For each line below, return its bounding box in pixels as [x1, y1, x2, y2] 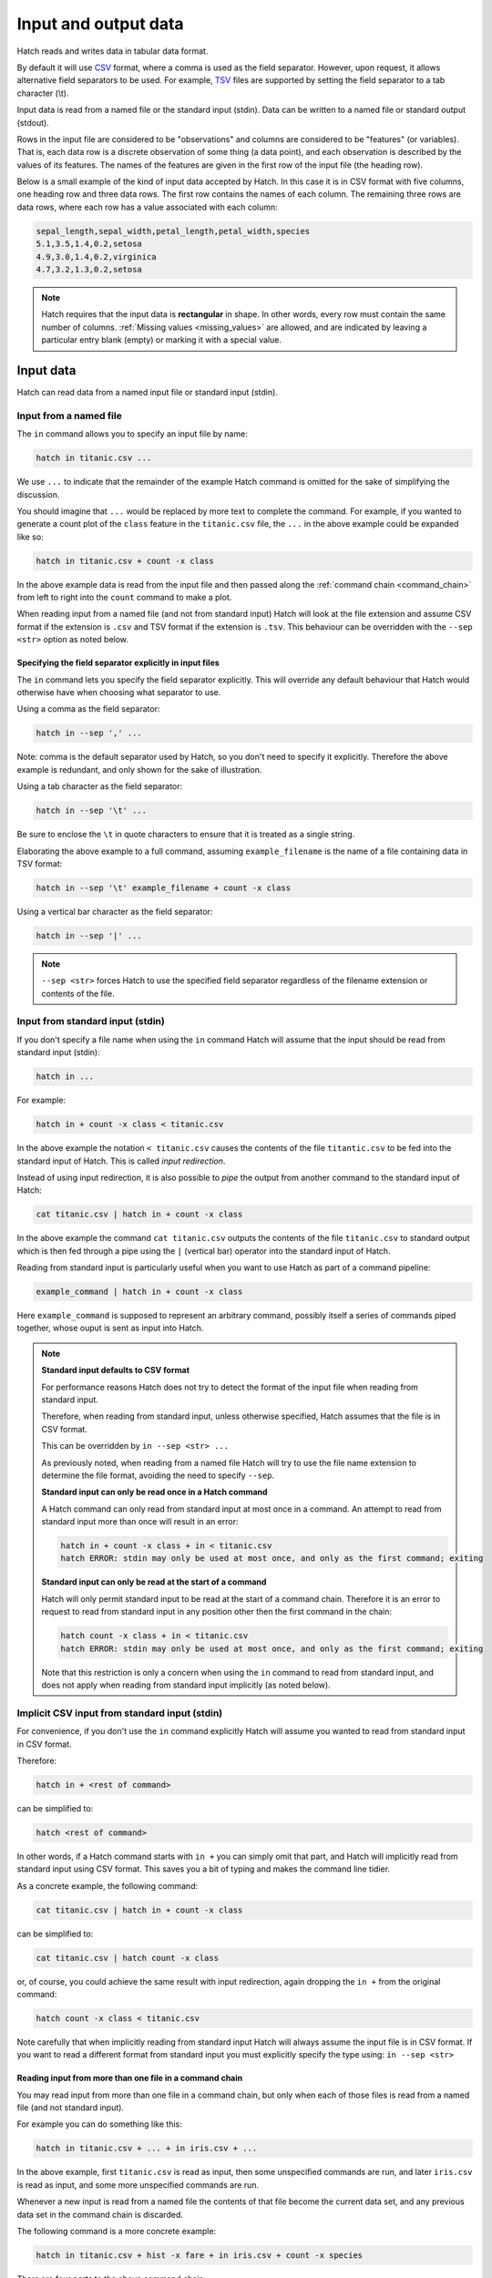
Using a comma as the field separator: [16, 703, 160, 714]
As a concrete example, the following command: [16, 1880, 199, 1891]
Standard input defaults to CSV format [41, 1365, 190, 1376]
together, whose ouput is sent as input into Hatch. [16, 1322, 204, 1334]
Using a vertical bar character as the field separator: [16, 906, 213, 917]
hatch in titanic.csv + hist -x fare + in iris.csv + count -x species [36, 2251, 364, 2260]
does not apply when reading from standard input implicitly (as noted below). [41, 1679, 332, 1690]
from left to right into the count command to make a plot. [16, 592, 232, 603]
